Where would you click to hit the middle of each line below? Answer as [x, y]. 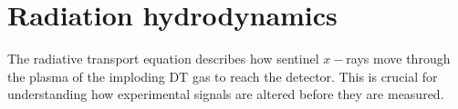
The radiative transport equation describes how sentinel [163, 59]
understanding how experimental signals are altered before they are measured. [226, 94]
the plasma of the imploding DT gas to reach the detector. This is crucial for [223, 76]
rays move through [398, 59]
